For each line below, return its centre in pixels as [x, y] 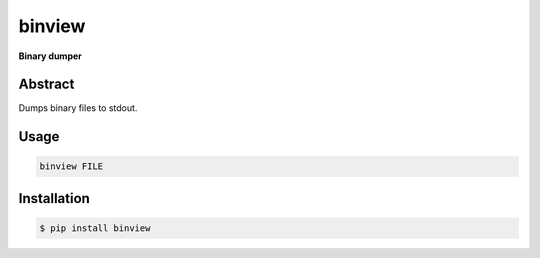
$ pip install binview [95, 228]
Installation [54, 198]
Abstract [46, 84]
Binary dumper [50, 56]
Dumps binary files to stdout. [78, 108]
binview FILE [71, 166]
